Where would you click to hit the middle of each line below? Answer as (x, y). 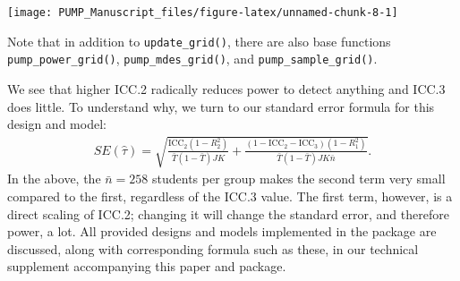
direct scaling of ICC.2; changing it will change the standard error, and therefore (228, 213)
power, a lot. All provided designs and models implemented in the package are (222, 231)
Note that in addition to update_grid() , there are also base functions (199, 41)
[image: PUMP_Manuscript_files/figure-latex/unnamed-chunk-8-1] (203, 13)
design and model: (57, 124)
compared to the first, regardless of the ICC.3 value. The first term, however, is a (230, 196)
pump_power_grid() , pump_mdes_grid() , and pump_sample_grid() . (192, 59)
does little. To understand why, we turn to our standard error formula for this (221, 106)
